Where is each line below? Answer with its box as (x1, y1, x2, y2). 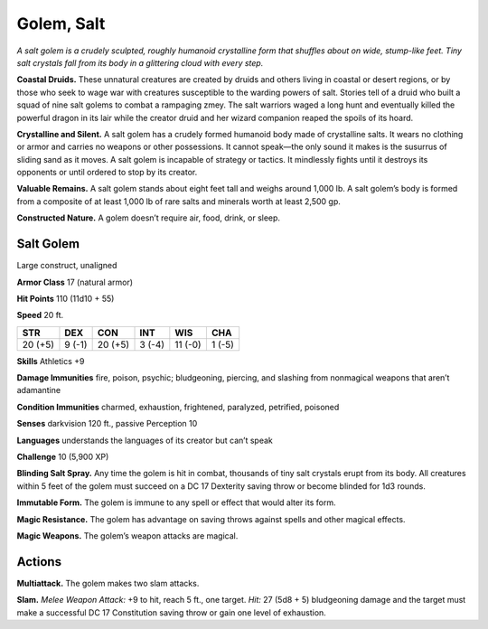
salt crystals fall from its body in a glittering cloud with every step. (16, 57, 264, 68)
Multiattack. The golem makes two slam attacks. (16, 577, 200, 588)
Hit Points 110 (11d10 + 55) (16, 293, 115, 304)
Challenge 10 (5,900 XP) (16, 452, 109, 463)
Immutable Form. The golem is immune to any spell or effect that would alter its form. (16, 497, 336, 508)
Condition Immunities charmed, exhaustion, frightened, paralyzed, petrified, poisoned (16, 401, 340, 412)
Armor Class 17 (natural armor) (16, 277, 134, 287)
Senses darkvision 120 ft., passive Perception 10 (16, 418, 198, 429)
